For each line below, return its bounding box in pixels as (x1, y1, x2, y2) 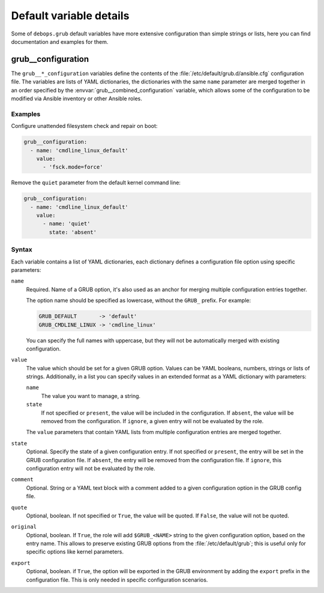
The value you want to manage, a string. (41, 392, 141, 399)
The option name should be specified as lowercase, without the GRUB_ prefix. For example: (26, 297, 251, 304)
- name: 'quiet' (43, 220, 91, 227)
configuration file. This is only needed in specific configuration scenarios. (26, 576, 208, 583)
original (11, 523, 37, 531)
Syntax (11, 245, 32, 254)
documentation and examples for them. (11, 38, 109, 45)
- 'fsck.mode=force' (43, 164, 103, 170)
